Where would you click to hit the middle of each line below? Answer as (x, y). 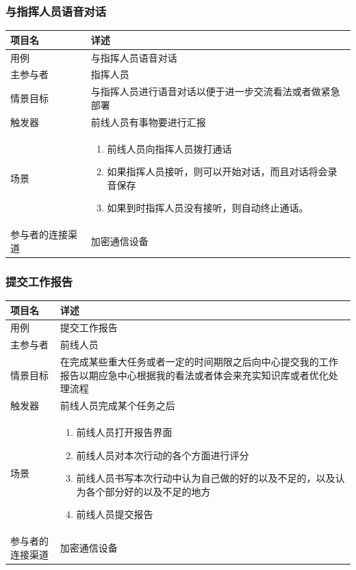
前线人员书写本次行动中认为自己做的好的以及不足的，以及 (206, 478)
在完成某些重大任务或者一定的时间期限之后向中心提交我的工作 (199, 362)
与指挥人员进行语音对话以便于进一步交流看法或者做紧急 (215, 91)
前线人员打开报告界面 (124, 431)
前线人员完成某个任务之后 (117, 405)
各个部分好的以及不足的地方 (148, 491)
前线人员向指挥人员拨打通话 (169, 148)
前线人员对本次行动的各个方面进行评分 (163, 455)
